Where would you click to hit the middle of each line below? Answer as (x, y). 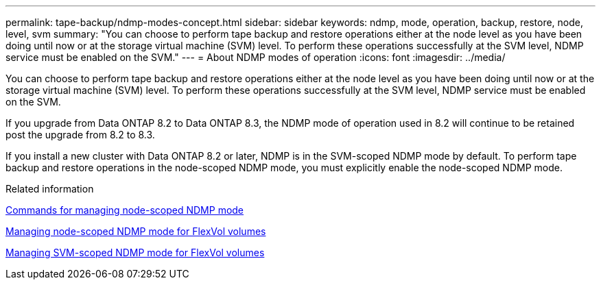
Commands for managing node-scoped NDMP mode (125, 210)
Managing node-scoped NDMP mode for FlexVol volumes (136, 231)
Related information (50, 189)
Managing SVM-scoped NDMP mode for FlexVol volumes (135, 252)
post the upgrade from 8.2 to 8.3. (80, 135)
